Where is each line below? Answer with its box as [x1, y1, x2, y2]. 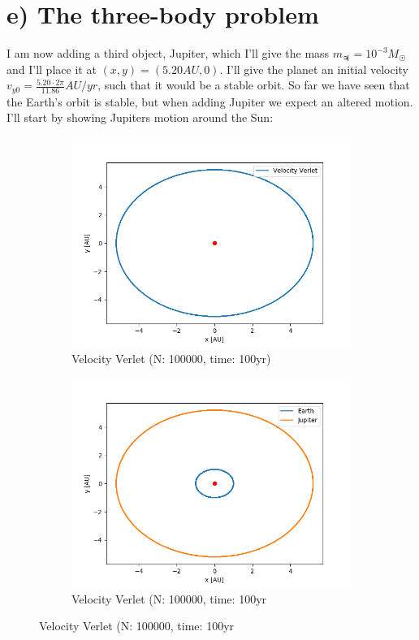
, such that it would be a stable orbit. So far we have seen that [97, 76, 410, 93]
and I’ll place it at [6, 60, 97, 77]
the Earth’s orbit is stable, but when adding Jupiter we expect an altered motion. [6, 93, 413, 110]
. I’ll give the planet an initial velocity [219, 60, 408, 77]
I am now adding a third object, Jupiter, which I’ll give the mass [6, 45, 330, 62]
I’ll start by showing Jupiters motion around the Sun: [6, 109, 274, 126]
